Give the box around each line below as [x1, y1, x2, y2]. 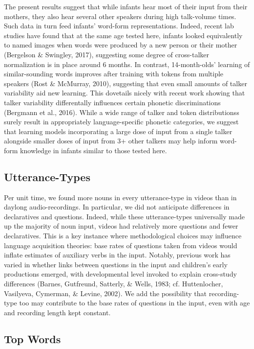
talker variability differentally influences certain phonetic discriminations [4, 97, 221, 107]
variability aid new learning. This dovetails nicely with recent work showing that [4, 88, 245, 98]
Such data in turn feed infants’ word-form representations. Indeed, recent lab [4, 21, 234, 31]
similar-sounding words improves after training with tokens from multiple [4, 69, 224, 79]
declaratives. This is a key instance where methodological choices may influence [4, 231, 242, 241]
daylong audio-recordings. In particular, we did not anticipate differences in [4, 202, 230, 212]
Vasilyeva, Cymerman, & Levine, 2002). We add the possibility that [4, 288, 207, 298]
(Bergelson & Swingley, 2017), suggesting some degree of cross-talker [4, 49, 209, 59]
